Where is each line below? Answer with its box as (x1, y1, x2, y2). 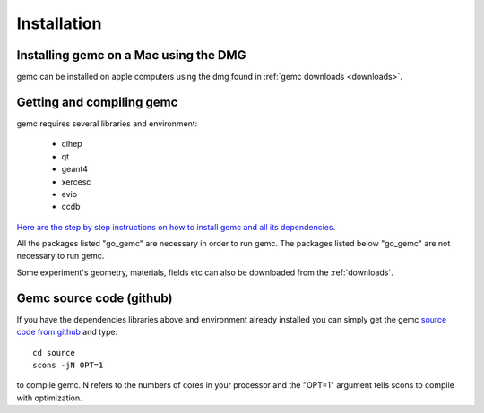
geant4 (61, 164, 89, 175)
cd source (32, 348, 75, 357)
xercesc (61, 176, 91, 187)
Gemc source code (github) (16, 290, 173, 305)
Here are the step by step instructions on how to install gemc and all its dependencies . (16, 221, 336, 232)
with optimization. (16, 392, 82, 403)
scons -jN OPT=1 (32, 359, 104, 370)
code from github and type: (16, 327, 118, 338)
